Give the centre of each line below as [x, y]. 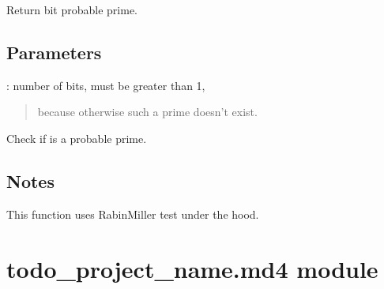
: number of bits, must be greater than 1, [106, 85]
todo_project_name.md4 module [192, 268]
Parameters [54, 52]
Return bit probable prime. [72, 9]
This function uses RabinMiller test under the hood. [133, 214]
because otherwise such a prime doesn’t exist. [147, 112]
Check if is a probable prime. [77, 138]
